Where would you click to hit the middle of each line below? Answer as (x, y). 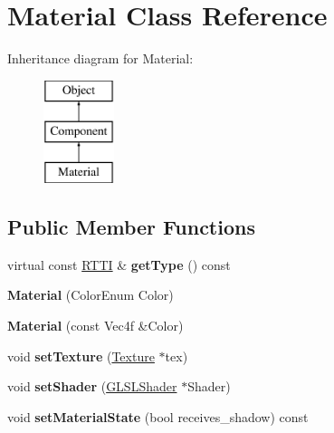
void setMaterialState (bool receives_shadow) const (158, 416)
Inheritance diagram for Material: (100, 58)
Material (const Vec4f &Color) (95, 326)
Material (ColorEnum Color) (91, 295)
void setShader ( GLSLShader (92, 386)
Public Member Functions (131, 227)
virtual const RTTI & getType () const (119, 264)
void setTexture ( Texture (81, 356)
